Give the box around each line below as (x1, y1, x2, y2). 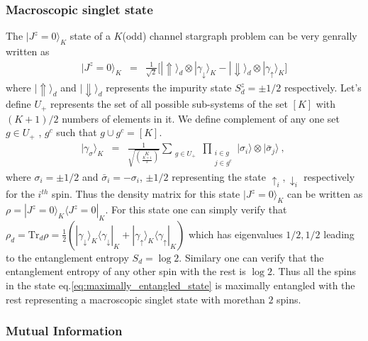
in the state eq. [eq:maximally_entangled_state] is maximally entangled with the (6, 278, 355, 293)
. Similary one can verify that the (179, 250, 324, 264)
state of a (69, 28, 111, 43)
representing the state (172, 169, 266, 184)
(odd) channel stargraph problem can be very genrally (122, 28, 357, 43)
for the (6, 186, 35, 201)
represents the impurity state (106, 80, 232, 95)
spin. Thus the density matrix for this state (52, 186, 240, 201)
